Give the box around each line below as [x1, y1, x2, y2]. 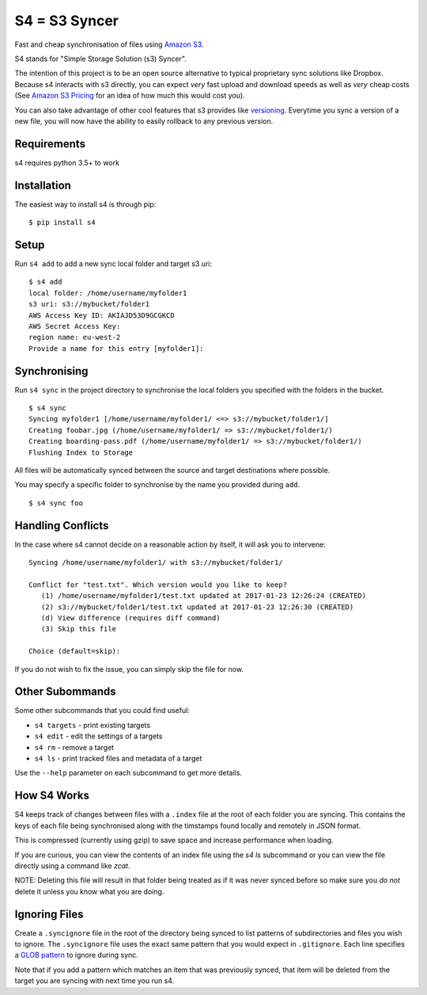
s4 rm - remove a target [34, 742, 115, 752]
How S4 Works [14, 789, 90, 802]
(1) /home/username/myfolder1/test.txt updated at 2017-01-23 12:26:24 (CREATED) [40, 591, 367, 600]
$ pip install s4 [28, 218, 96, 227]
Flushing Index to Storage [28, 448, 134, 457]
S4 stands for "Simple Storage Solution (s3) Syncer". [14, 54, 187, 63]
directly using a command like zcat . [14, 860, 130, 871]
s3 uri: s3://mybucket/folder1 [28, 299, 150, 309]
